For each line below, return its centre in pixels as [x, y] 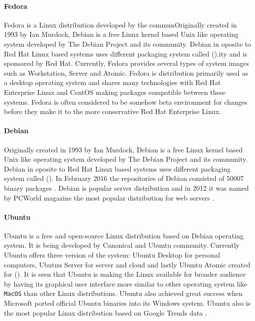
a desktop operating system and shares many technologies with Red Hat [113, 82]
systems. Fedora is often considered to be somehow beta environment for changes [126, 102]
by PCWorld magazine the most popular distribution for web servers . [109, 197]
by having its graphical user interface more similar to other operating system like [126, 283]
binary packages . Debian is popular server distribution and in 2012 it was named [127, 188]
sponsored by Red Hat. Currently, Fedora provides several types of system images [127, 63]
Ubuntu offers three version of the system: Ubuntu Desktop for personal [112, 255]
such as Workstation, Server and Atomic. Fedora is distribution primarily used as [126, 73]
